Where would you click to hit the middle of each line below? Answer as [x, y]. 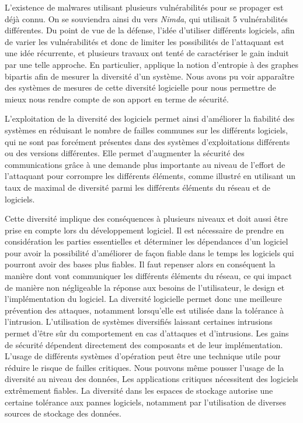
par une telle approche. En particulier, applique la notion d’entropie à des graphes [152, 64]
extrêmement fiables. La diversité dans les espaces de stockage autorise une [139, 390]
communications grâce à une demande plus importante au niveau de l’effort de [145, 164]
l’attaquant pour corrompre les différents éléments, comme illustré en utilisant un [150, 176]
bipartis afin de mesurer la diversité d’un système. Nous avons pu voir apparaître [149, 76]
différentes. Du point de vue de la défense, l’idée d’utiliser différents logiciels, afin [150, 30]
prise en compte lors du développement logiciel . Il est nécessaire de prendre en [144, 230]
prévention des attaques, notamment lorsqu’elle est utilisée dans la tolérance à [144, 310]
